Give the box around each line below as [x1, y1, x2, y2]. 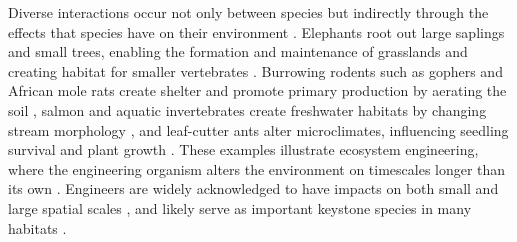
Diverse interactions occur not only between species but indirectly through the [8, 2, 489, 22]
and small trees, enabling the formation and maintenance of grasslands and [8, 41, 468, 62]
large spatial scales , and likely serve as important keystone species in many [8, 197, 472, 218]
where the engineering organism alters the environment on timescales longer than [8, 158, 506, 179]
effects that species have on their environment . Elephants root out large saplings [8, 21, 505, 42]
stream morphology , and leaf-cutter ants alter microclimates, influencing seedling [8, 119, 509, 140]
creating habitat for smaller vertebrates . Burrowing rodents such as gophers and [8, 60, 503, 81]
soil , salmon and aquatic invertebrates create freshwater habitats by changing [8, 99, 487, 120]
